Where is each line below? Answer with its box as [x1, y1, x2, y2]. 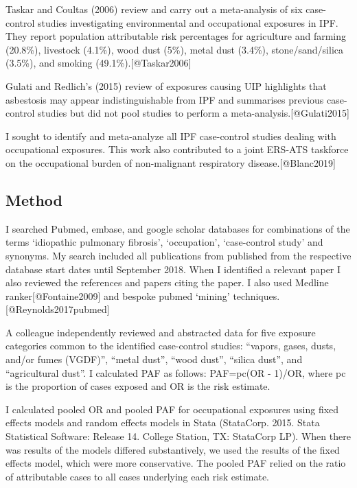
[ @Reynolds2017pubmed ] [5, 302, 110, 316]
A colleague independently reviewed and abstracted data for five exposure [5, 325, 316, 339]
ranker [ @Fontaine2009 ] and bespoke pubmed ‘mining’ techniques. [5, 288, 280, 303]
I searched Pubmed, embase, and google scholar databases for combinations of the [5, 221, 350, 235]
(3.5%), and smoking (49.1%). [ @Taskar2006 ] [5, 56, 192, 70]
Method [5, 189, 62, 210]
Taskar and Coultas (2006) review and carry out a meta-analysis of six [5, 2, 303, 16]
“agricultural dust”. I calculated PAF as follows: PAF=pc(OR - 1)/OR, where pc [5, 365, 346, 380]
